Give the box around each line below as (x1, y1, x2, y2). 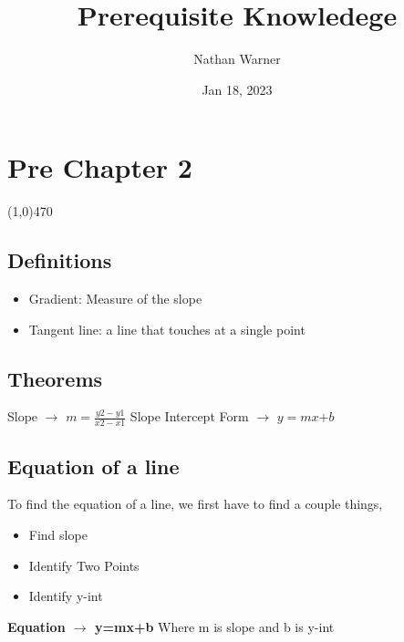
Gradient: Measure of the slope (28, 289, 202, 308)
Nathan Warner (193, 49, 281, 68)
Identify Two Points (28, 555, 140, 575)
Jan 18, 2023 (202, 79, 273, 98)
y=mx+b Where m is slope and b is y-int (95, 616, 335, 636)
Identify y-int (28, 586, 103, 606)
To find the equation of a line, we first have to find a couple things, (7, 494, 383, 513)
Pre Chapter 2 (7, 149, 192, 186)
